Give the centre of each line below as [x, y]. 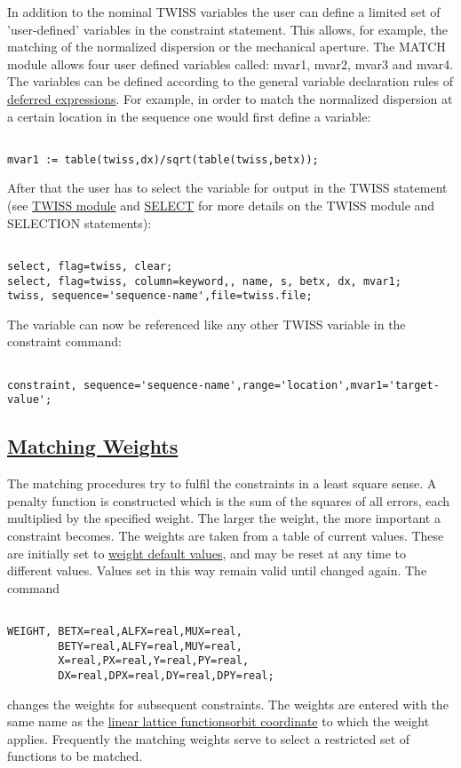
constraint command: [64, 341]
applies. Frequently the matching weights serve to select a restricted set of [209, 738]
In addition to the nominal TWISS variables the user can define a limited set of [224, 12]
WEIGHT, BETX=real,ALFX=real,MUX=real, [125, 632]
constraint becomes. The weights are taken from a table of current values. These [226, 536]
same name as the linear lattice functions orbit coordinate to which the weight [219, 721]
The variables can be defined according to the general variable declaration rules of [230, 81]
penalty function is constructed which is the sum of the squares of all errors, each [229, 500]
